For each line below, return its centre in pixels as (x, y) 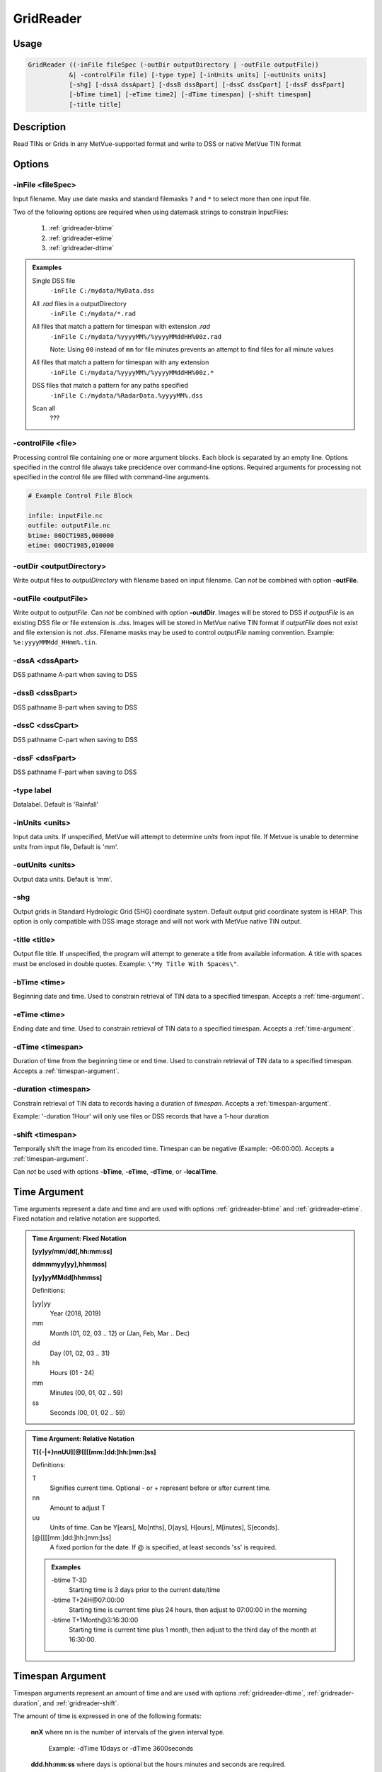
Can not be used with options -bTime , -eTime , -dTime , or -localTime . (116, 1172)
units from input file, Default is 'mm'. (66, 846)
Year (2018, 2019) (76, 1313)
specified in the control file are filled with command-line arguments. (112, 477)
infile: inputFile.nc (65, 516)
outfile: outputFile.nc (69, 526)
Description (40, 127)
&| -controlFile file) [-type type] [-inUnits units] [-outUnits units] (198, 75)
